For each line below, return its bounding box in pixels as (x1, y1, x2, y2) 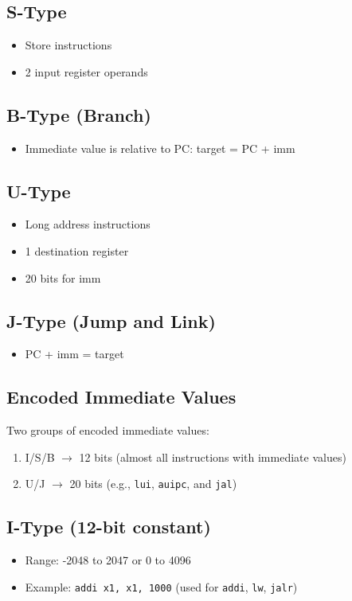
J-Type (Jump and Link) (6, 308, 216, 333)
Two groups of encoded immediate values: (6, 422, 209, 439)
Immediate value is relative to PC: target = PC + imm (25, 139, 295, 156)
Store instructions (25, 37, 112, 53)
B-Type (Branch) (6, 102, 151, 127)
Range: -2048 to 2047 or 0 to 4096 (25, 552, 191, 568)
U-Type (6, 178, 71, 203)
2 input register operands (25, 63, 148, 80)
